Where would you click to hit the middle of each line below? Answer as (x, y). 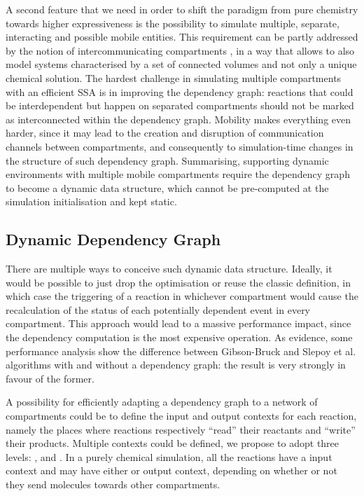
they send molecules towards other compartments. (113, 484)
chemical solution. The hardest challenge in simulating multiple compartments (174, 77)
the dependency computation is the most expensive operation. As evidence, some (179, 337)
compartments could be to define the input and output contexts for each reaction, (181, 416)
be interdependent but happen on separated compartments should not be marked (180, 105)
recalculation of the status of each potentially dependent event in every (158, 309)
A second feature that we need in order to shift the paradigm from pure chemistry (182, 9)
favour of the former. (50, 378)
